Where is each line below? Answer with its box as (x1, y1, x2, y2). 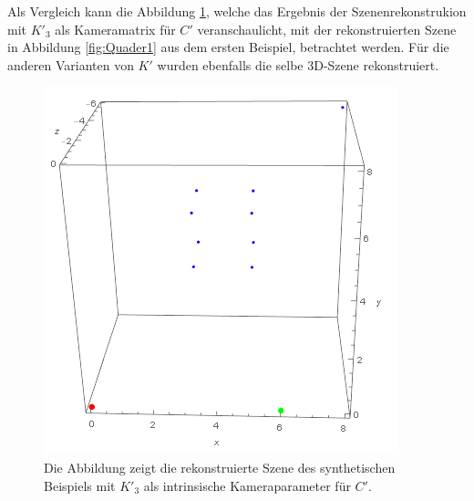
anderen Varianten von (7, 55, 134, 74)
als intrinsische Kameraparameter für (143, 475, 351, 495)
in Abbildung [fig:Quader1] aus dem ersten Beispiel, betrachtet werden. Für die (7, 37, 449, 57)
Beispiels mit (44, 475, 116, 495)
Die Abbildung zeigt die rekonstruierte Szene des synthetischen (44, 457, 396, 476)
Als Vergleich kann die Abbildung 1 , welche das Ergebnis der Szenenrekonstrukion (7, 2, 467, 20)
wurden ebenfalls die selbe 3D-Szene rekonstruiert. (157, 55, 439, 74)
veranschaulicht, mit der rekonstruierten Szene (197, 19, 457, 38)
